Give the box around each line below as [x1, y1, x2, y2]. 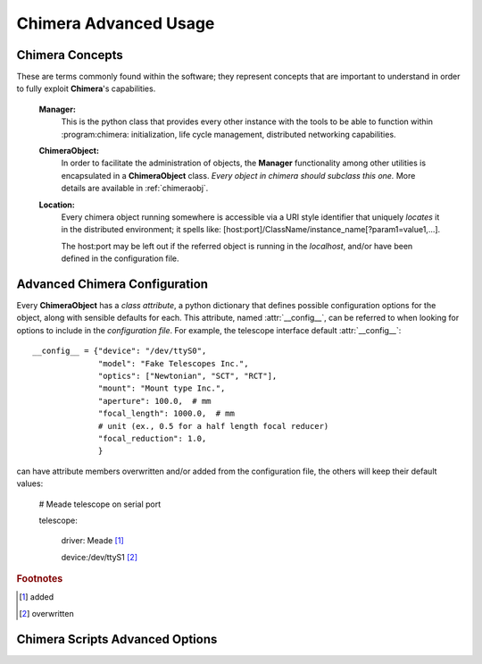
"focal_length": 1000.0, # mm [98, 408, 236, 419]
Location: [38, 199, 75, 210]
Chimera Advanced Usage [16, 13, 215, 33]
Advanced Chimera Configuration [16, 276, 209, 291]
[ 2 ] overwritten [19, 608, 75, 618]
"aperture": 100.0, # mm [98, 396, 212, 406]
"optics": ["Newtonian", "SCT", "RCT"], [98, 371, 278, 381]
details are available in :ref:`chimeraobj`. [61, 183, 209, 194]
